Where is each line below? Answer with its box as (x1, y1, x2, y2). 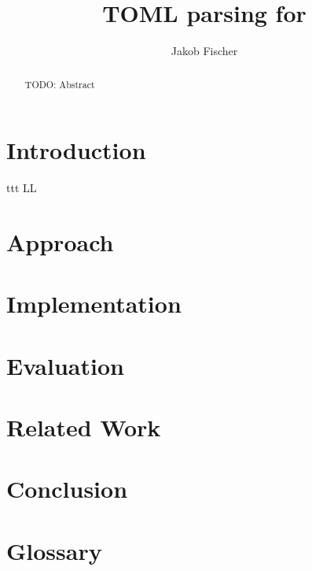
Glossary (6, 534, 102, 566)
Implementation (6, 287, 182, 320)
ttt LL (6, 180, 37, 196)
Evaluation (6, 349, 124, 381)
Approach (6, 225, 114, 258)
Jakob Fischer (171, 43, 238, 59)
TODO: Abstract (24, 77, 95, 91)
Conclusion (6, 473, 128, 505)
